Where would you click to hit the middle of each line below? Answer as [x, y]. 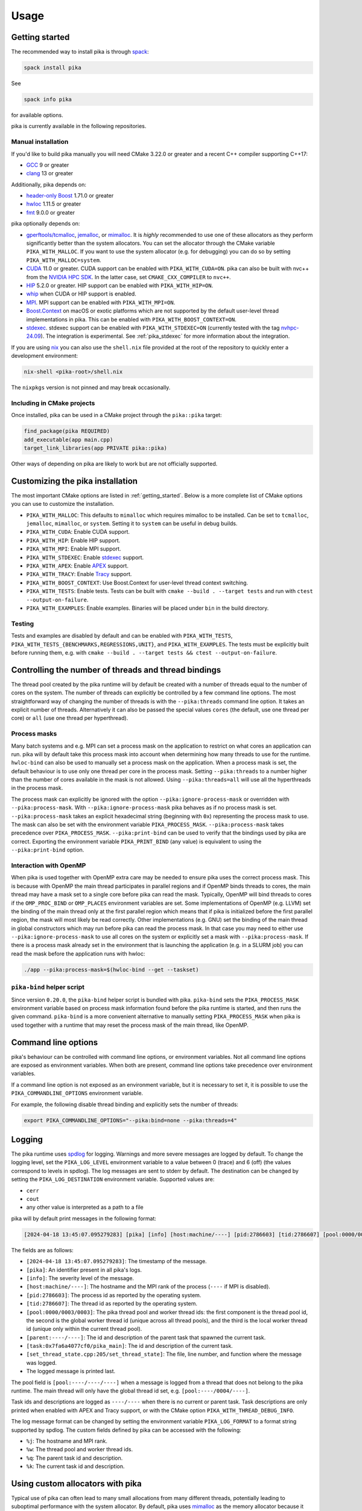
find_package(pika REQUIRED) [67, 431]
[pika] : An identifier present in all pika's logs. [84, 1270]
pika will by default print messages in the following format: [84, 1218]
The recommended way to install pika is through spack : [80, 52]
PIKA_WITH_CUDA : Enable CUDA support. [78, 532]
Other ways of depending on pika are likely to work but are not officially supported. [114, 464]
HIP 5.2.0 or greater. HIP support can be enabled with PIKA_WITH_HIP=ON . [120, 285]
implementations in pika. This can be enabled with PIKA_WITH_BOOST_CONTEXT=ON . [131, 319]
